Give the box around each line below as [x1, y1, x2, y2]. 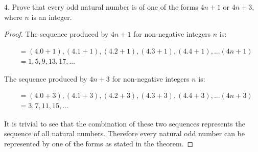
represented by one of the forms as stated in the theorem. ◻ [4, 138, 194, 148]
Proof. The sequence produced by [4, 29, 109, 39]
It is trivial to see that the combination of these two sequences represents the [4, 118, 245, 129]
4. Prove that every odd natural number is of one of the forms [4, 2, 198, 12]
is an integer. [31, 11, 72, 22]
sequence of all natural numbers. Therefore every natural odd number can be [4, 128, 245, 139]
